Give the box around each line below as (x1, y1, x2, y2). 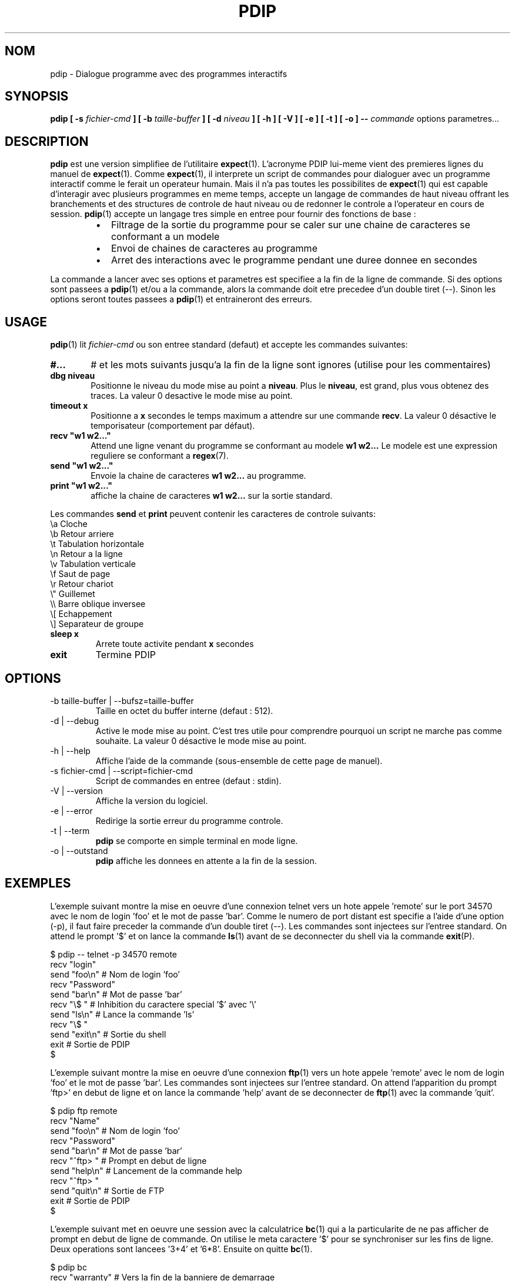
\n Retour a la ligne (50, 549, 123, 559)
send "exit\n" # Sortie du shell (50, 1029, 166, 1039)
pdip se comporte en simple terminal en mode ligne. (95, 835, 298, 846)
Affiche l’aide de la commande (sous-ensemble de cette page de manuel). (95, 755, 383, 766)
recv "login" (50, 959, 96, 969)
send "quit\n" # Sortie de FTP (50, 1185, 165, 1196)
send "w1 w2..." (50, 461, 113, 471)
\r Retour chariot (50, 579, 113, 589)
